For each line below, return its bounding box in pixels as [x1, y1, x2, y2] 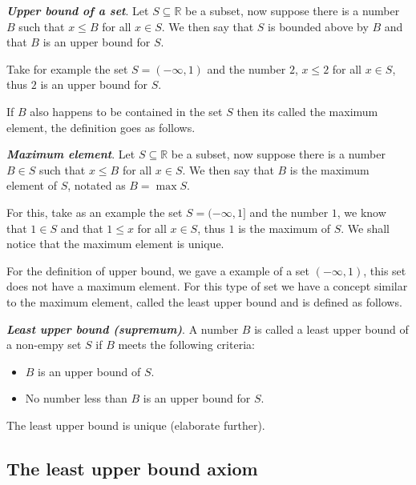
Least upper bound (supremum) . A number [6, 320, 239, 337]
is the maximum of [238, 219, 330, 236]
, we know [337, 203, 386, 220]
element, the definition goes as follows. [6, 118, 196, 135]
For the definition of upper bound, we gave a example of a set [6, 262, 309, 279]
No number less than [25, 390, 127, 407]
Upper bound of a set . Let [6, 2, 149, 18]
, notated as [67, 177, 126, 194]
